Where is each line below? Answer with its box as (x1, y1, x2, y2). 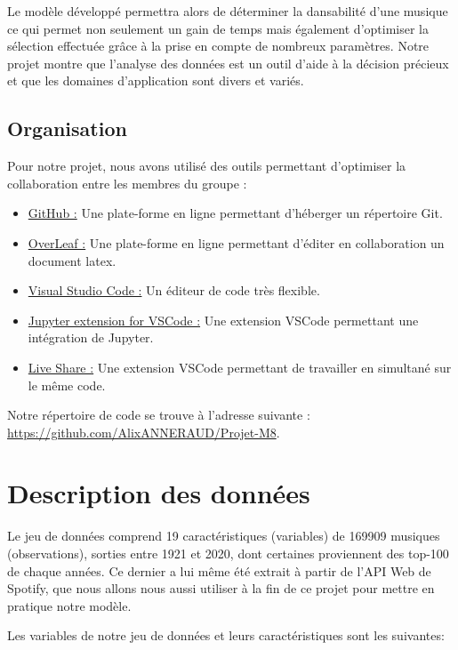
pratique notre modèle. (7, 596, 132, 614)
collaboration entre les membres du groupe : (7, 173, 247, 192)
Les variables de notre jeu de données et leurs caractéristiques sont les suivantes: (7, 626, 445, 645)
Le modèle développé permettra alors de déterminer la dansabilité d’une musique (7, 2, 448, 20)
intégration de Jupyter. (28, 328, 154, 347)
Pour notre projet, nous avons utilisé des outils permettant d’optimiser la (7, 156, 406, 175)
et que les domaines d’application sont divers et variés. (7, 71, 304, 90)
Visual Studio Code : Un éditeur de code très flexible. (28, 281, 320, 300)
